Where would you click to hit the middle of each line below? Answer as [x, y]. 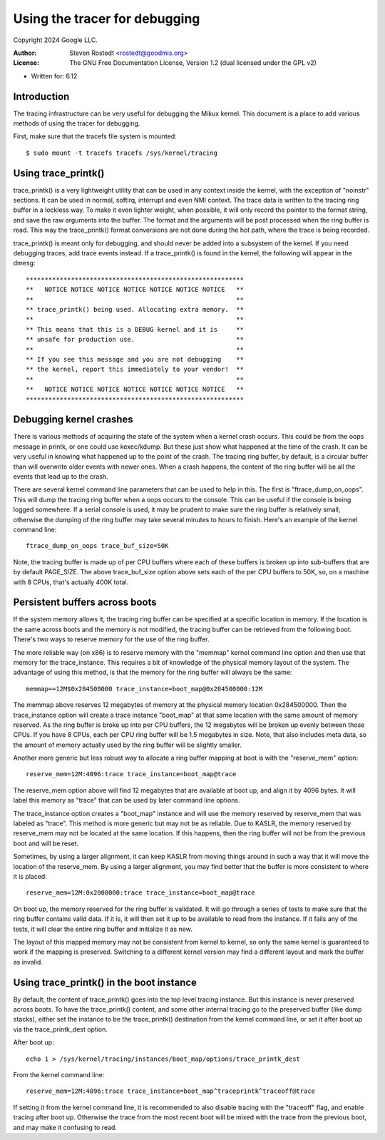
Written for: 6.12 [54, 76]
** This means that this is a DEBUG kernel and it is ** [135, 329]
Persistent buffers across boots [85, 602]
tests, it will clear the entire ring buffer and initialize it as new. [103, 929]
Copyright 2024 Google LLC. [55, 40]
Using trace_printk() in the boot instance [105, 982]
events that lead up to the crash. [61, 476]
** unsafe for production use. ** [135, 340]
